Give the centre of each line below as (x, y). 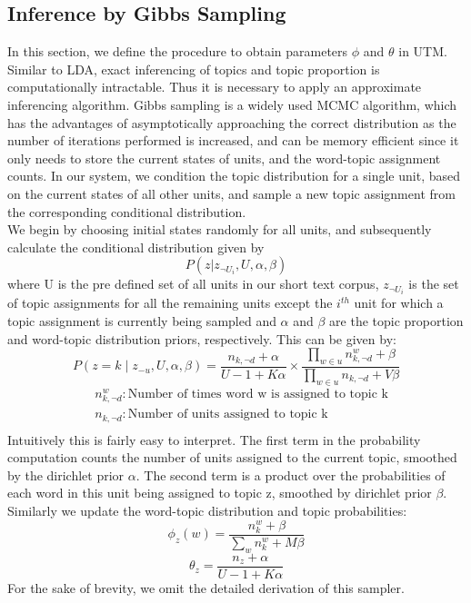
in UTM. (423, 51)
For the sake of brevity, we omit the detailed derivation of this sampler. (206, 587)
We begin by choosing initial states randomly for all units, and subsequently (220, 229)
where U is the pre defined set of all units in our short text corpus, (193, 284)
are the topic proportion (396, 321)
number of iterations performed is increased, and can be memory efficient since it (233, 140)
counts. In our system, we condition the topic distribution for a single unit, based (234, 176)
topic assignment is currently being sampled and (142, 321)
